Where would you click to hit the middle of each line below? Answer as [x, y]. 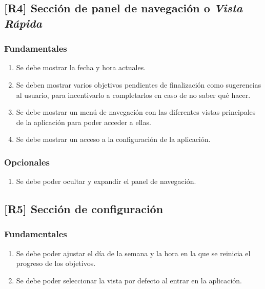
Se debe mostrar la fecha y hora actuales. [81, 67]
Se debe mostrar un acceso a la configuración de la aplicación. [113, 139]
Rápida [23, 23]
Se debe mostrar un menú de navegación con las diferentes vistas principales [136, 112]
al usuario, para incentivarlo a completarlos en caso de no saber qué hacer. [133, 95]
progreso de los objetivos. [56, 263]
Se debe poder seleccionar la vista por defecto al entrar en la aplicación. [129, 280]
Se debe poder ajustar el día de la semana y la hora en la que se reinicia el [133, 253]
